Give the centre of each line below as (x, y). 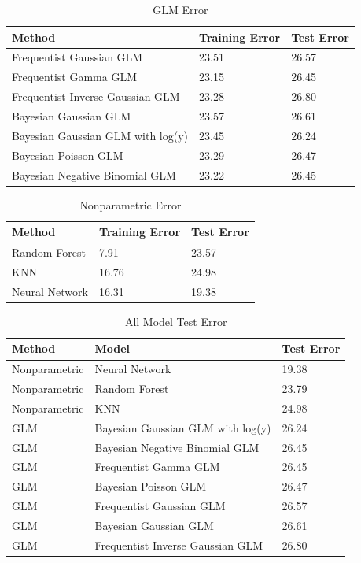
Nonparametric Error (131, 204)
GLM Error (180, 9)
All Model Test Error (176, 321)
